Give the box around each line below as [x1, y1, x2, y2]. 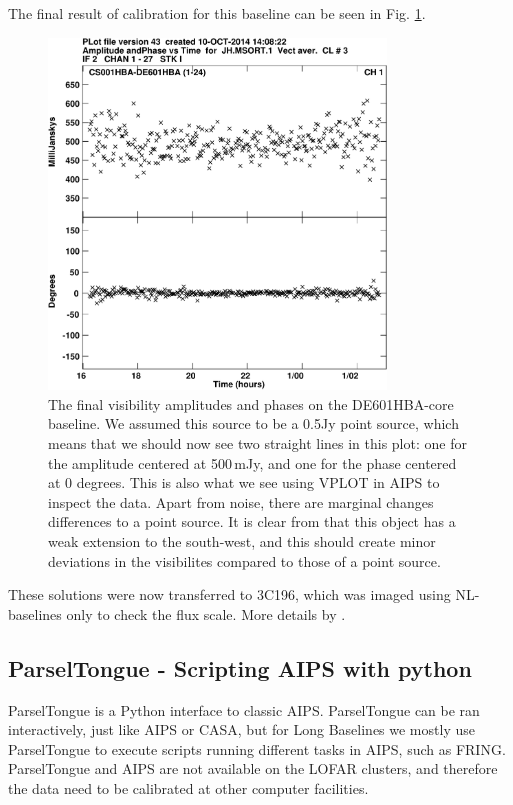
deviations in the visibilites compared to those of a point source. [48, 550, 441, 571]
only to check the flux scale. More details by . [66, 603, 346, 624]
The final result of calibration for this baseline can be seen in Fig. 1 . [8, 3, 426, 23]
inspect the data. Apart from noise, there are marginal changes [48, 491, 434, 512]
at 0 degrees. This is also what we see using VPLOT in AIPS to [48, 472, 440, 493]
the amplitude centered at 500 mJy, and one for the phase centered [48, 452, 457, 473]
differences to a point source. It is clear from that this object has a [48, 511, 456, 532]
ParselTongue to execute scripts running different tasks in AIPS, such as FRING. [8, 738, 506, 759]
